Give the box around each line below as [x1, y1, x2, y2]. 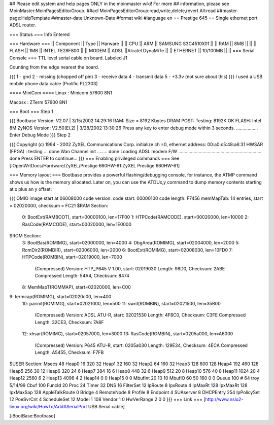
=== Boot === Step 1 [9, 109, 53, 115]
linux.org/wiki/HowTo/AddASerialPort [9, 403, 87, 409]
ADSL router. [9, 22, 37, 28]
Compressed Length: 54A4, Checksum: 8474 [35, 272, 129, 278]
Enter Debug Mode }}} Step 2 [9, 132, 71, 138]
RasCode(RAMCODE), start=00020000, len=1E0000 [22, 221, 132, 227]
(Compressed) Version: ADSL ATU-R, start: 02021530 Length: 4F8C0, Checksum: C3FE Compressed [35, 312, 246, 318]
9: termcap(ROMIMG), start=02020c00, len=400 [9, 293, 112, 299]
